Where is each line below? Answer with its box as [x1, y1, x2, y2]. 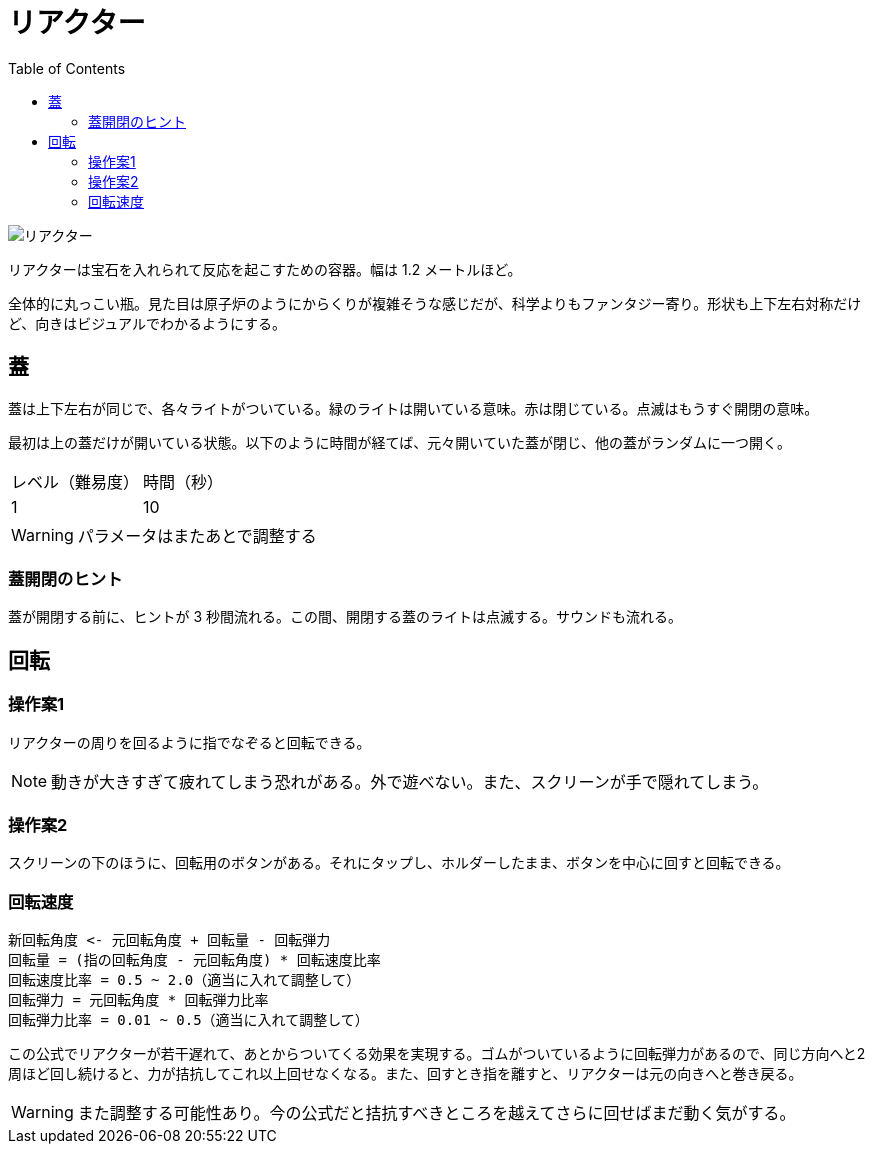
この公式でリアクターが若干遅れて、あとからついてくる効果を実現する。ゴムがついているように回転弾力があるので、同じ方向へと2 [8, 1045, 866, 1063]
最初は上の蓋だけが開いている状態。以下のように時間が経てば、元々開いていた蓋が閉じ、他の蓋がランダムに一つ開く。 [8, 433, 791, 451]
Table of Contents [8, 59, 126, 77]
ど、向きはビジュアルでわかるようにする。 [8, 314, 287, 332]
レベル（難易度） [11, 471, 140, 492]
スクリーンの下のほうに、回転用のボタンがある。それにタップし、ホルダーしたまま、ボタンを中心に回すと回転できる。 [8, 854, 790, 872]
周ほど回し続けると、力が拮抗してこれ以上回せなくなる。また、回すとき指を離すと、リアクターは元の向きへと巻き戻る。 [8, 1065, 803, 1083]
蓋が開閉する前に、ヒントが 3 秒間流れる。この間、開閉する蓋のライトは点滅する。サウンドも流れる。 [8, 608, 683, 626]
